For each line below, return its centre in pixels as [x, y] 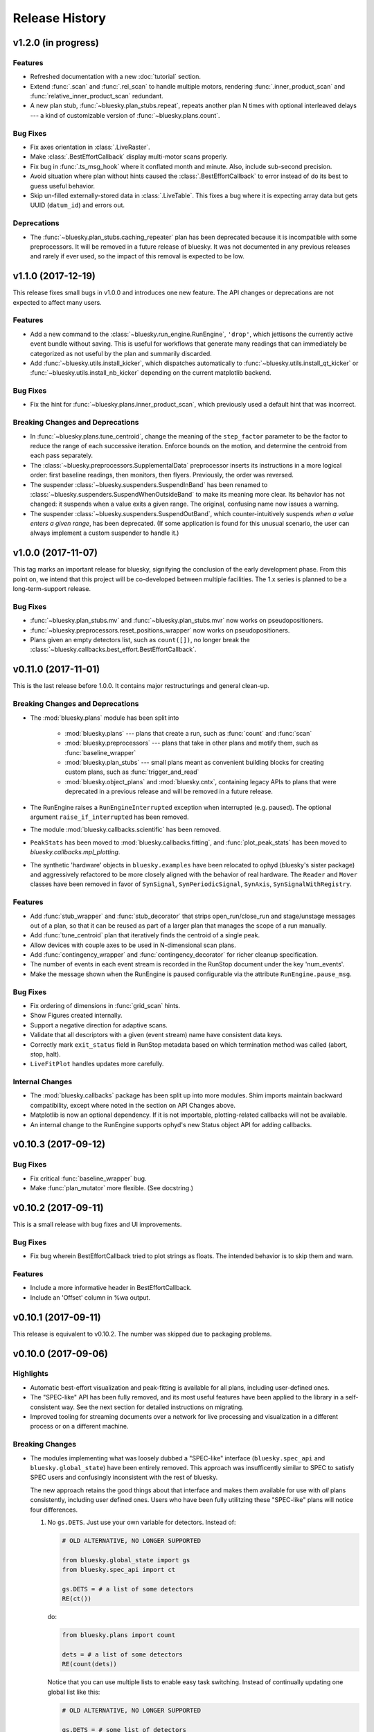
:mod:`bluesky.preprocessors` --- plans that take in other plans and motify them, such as [192, 743]
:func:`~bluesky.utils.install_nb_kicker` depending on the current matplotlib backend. [151, 373]
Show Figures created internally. [76, 1016]
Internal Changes [43, 1082]
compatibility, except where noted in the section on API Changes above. [133, 1105]
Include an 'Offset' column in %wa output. [90, 1297]
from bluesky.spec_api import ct [119, 1570]
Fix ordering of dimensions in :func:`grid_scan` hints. [105, 1006]
